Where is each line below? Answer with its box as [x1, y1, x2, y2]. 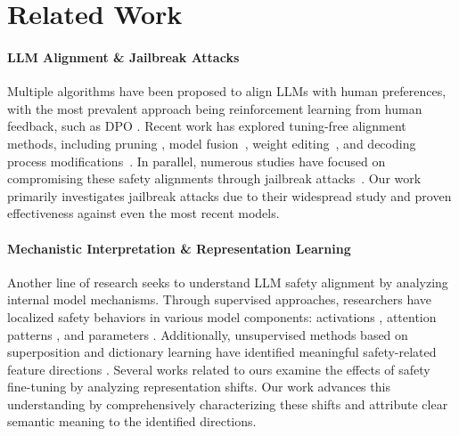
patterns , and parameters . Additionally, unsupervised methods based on [7, 325, 408, 343]
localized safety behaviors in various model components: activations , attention [7, 307, 437, 326]
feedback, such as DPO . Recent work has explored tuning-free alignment [7, 117, 406, 135]
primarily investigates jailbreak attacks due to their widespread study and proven [7, 186, 452, 205]
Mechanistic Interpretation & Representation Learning [7, 238, 351, 257]
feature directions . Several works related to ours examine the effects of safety [7, 359, 430, 378]
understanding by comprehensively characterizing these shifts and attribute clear [7, 394, 448, 413]
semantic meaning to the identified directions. [7, 412, 257, 431]
